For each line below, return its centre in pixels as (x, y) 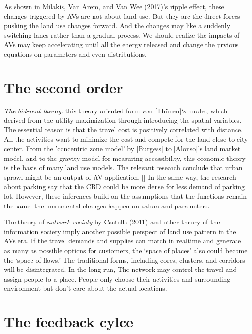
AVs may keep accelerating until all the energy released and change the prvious (121, 44)
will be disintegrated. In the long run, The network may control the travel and (120, 269)
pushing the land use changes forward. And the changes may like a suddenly (117, 25)
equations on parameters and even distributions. (75, 54)
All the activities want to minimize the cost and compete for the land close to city (126, 139)
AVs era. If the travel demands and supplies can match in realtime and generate (123, 241)
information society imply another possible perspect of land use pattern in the (120, 231)
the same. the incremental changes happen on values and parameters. (107, 205)
